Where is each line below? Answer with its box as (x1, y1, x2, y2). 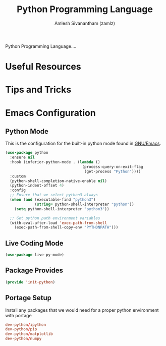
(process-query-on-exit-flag (82, 164, 143, 169)
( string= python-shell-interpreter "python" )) (34, 202, 135, 207)
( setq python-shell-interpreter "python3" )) (14, 206, 109, 211)
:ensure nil (10, 155, 35, 160)
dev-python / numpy (5, 336, 42, 341)
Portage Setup (5, 294, 52, 302)
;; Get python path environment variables (10, 215, 100, 220)
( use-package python (5, 150, 49, 155)
